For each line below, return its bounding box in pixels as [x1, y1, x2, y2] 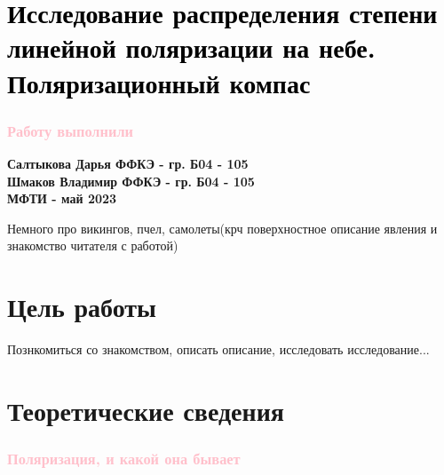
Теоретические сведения [7, 392, 284, 428]
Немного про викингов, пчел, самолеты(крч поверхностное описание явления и [7, 218, 438, 237]
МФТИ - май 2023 [7, 189, 117, 208]
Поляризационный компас [7, 64, 311, 100]
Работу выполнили [7, 119, 133, 141]
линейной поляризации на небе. [7, 29, 376, 66]
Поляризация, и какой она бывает [7, 447, 241, 469]
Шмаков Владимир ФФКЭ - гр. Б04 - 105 [7, 171, 255, 190]
